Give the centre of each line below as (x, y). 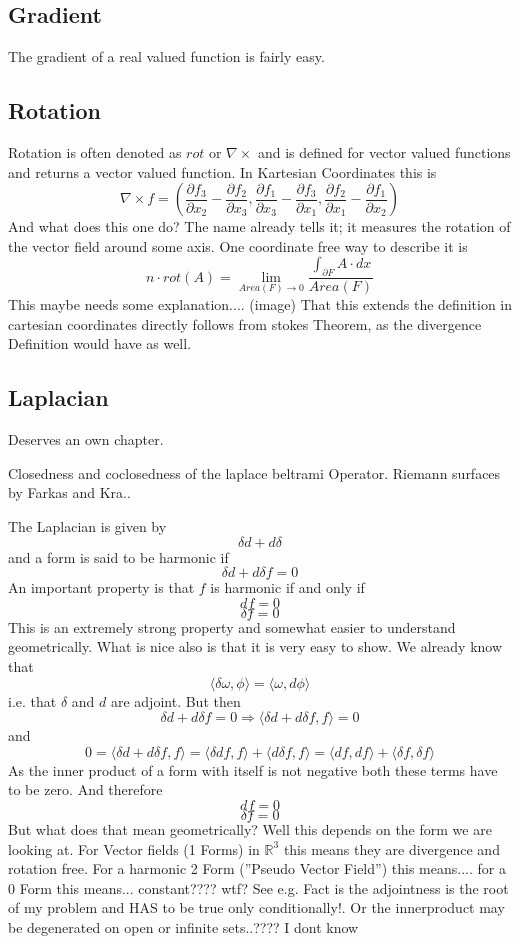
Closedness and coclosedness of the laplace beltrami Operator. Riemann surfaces (254, 472)
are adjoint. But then (175, 700)
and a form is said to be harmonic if (118, 556)
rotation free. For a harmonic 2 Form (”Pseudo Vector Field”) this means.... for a (257, 868)
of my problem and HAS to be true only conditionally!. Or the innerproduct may (256, 907)
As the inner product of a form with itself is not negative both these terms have (253, 769)
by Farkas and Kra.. (69, 492)
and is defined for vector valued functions (384, 152)
